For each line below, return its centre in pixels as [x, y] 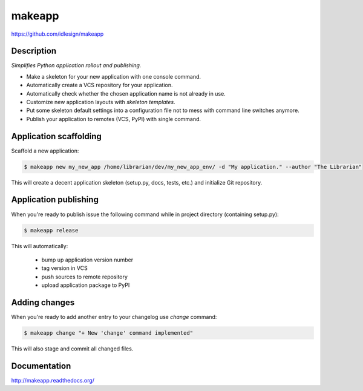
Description [34, 51]
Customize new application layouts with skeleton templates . [101, 102]
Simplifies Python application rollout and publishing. [76, 65]
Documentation [41, 366]
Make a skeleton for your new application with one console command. [114, 76]
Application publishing [55, 200]
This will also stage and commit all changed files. [72, 349]
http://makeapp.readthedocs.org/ [53, 380]
